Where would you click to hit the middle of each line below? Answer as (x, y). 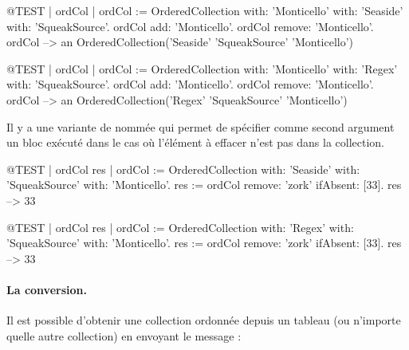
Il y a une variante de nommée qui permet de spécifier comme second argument (201, 126)
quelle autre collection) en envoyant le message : (124, 335)
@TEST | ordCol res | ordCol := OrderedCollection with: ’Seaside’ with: (183, 169)
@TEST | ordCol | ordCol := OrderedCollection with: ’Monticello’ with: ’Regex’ (202, 68)
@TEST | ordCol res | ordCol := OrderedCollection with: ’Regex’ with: (180, 227)
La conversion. (47, 289)
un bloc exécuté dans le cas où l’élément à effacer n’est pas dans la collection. (196, 142)
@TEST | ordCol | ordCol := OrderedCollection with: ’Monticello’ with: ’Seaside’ (205, 10)
